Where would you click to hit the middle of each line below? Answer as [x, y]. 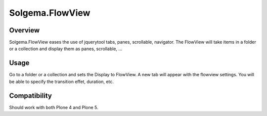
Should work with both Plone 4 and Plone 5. [54, 107]
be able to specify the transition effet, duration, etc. [61, 82]
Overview [24, 30]
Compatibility [30, 96]
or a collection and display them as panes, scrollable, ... [66, 49]
